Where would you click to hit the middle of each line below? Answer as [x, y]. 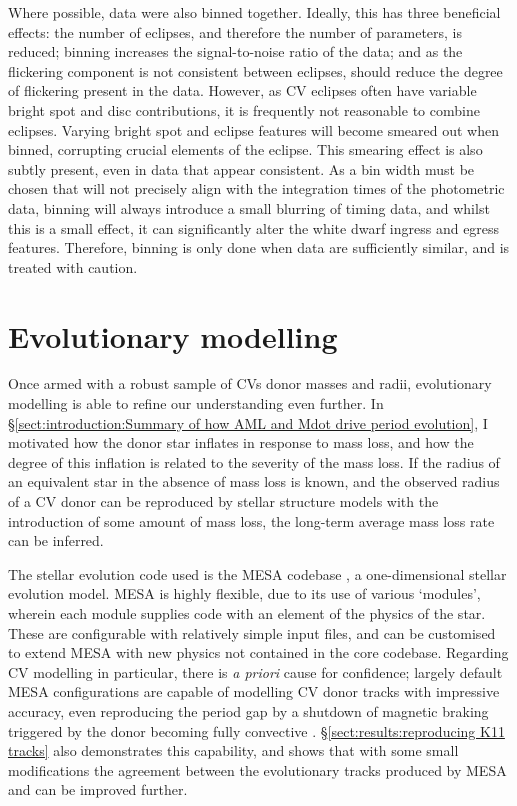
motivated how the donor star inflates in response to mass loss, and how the [241, 442]
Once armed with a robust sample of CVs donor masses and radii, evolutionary [250, 383]
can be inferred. [56, 540]
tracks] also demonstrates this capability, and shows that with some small [233, 750]
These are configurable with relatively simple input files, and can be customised [252, 632]
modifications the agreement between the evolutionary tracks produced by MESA [257, 769]
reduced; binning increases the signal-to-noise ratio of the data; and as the [235, 51]
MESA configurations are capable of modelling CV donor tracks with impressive [254, 691]
